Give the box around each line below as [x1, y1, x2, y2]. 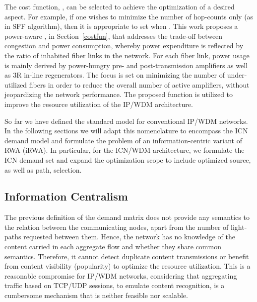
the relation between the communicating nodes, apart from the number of [4, 221, 229, 232]
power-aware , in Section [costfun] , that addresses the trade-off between [4, 30, 223, 41]
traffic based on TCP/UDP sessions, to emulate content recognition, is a [4, 280, 225, 291]
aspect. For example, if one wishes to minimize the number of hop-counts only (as [4, 11, 254, 21]
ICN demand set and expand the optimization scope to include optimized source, [4, 154, 251, 165]
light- [231, 221, 247, 232]
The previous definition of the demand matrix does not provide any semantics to [4, 212, 250, 222]
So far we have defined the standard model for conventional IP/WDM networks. [4, 115, 248, 126]
